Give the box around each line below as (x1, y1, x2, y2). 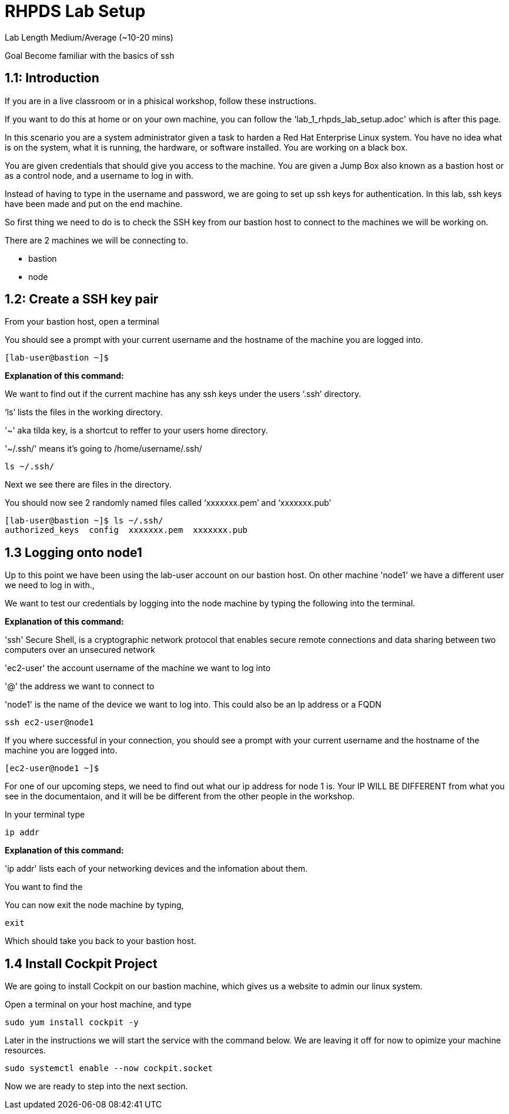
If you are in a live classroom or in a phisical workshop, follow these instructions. (5, 95, 316, 106)
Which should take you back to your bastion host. (5, 936, 196, 946)
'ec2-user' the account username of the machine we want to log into (5, 663, 271, 673)
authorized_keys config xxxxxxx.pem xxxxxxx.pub (5, 525, 248, 535)
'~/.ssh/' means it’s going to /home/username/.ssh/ (5, 443, 202, 454)
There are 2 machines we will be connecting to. (5, 235, 188, 245)
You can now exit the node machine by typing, (5, 900, 184, 910)
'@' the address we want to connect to (5, 681, 155, 692)
